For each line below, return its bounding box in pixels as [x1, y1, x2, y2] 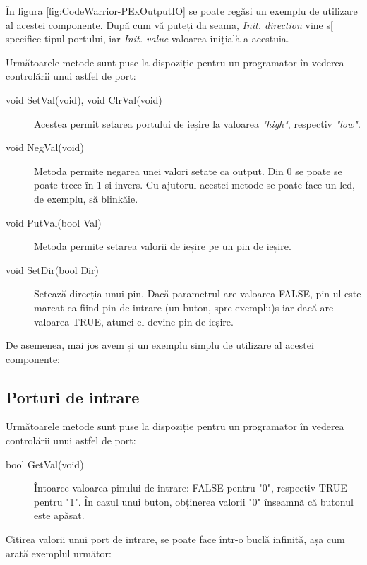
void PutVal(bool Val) [6, 215, 102, 230]
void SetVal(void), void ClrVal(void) [6, 92, 162, 107]
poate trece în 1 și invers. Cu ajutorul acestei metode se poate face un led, [34, 177, 355, 192]
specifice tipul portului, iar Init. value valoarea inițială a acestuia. [6, 31, 289, 46]
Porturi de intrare [6, 386, 140, 408]
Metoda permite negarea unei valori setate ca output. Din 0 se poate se [34, 163, 342, 178]
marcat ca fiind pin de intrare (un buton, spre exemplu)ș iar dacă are [34, 299, 334, 314]
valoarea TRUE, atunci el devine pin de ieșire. [34, 314, 234, 328]
